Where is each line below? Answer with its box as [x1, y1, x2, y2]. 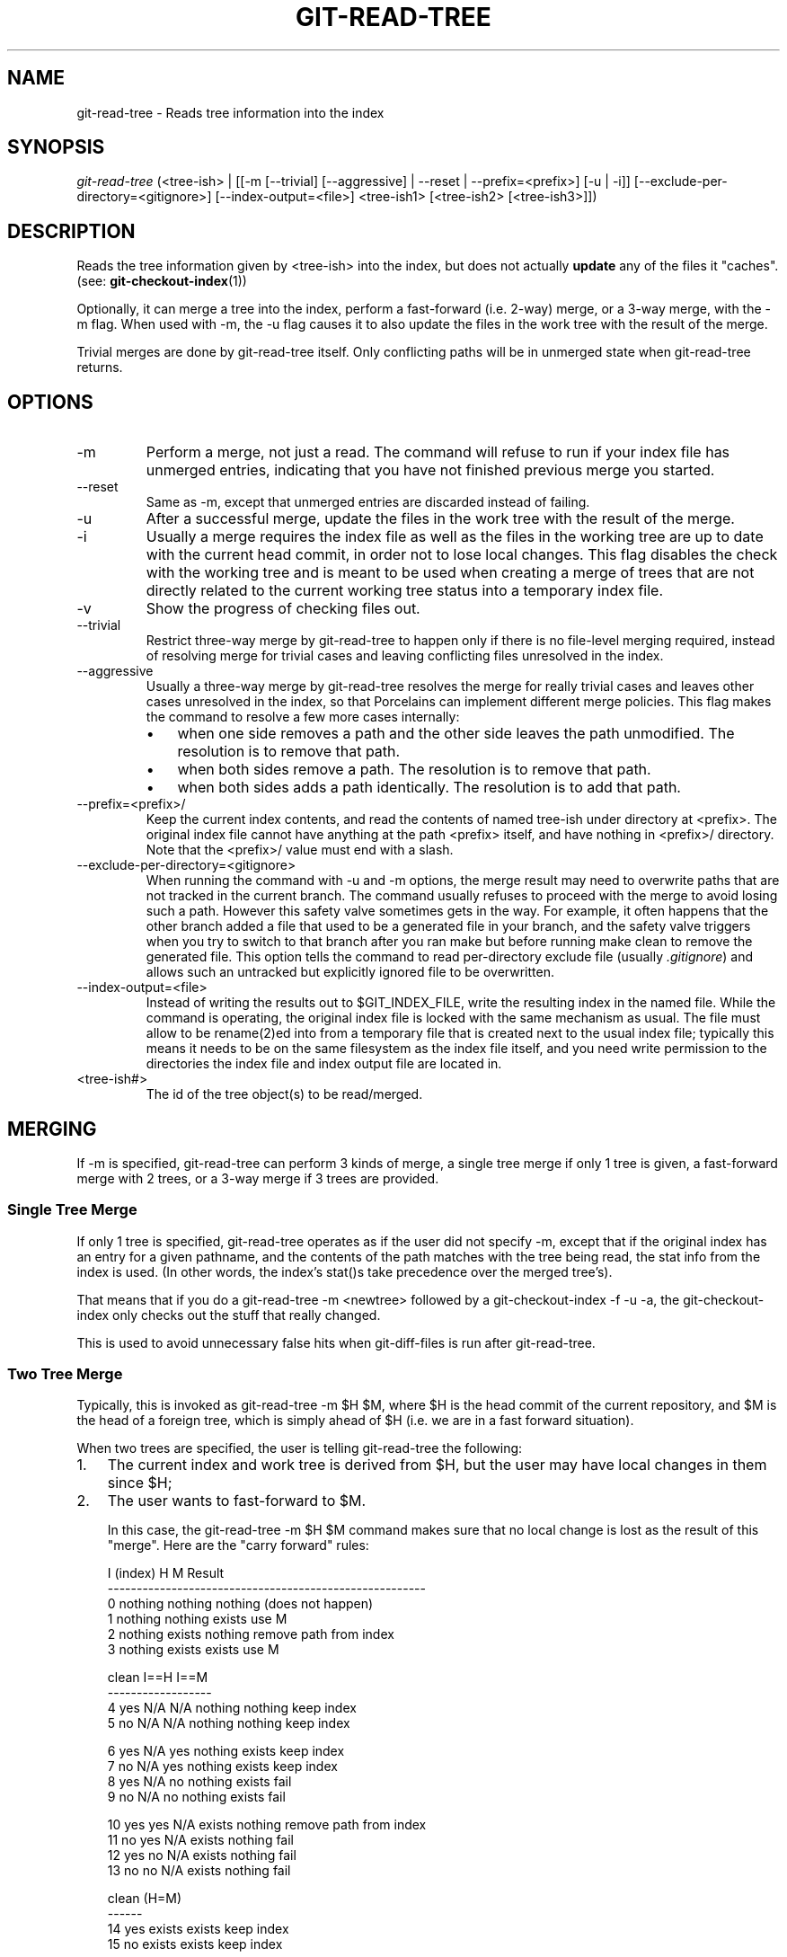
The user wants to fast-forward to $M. [107, 1492, 367, 1510]
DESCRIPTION [7, 219, 136, 243]
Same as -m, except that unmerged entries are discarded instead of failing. [146, 494, 590, 510]
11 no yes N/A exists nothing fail [107, 1832, 295, 1848]
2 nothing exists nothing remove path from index [107, 1626, 394, 1643]
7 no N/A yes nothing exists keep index [107, 1758, 338, 1775]
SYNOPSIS [7, 136, 105, 159]
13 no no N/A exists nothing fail [107, 1863, 291, 1879]
